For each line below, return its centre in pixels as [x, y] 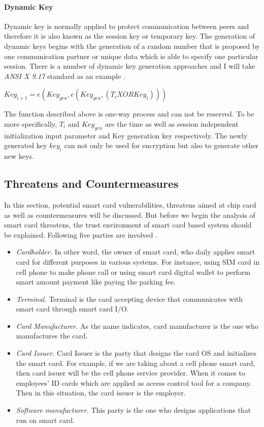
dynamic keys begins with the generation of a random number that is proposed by [132, 46]
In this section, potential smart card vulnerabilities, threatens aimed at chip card [130, 204]
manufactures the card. [52, 336]
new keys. [19, 156]
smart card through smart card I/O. [72, 309]
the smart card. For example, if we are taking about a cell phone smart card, [136, 363]
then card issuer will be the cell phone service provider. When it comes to [130, 373]
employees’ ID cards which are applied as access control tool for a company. [134, 382]
